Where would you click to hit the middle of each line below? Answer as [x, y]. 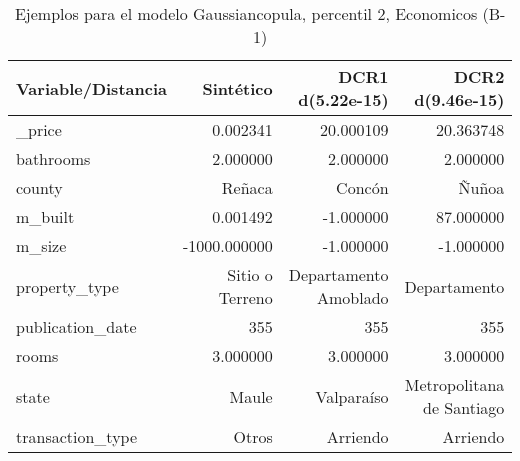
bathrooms [53, 158]
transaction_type [77, 436]
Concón [362, 187]
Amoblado [352, 297]
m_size [41, 245]
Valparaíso [352, 396]
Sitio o [250, 274]
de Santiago [464, 407]
